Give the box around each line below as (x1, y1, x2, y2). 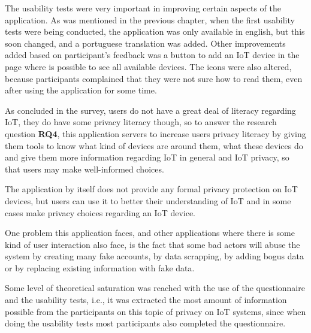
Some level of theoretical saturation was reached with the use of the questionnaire (5, 281, 305, 294)
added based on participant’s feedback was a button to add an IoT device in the (5, 49, 300, 61)
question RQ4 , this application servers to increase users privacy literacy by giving (5, 127, 306, 140)
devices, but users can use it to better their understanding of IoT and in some (5, 194, 291, 207)
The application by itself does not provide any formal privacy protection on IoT (5, 183, 298, 195)
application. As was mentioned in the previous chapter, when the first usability (5, 13, 295, 26)
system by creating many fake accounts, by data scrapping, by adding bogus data (5, 250, 304, 262)
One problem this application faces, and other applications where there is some (5, 226, 295, 239)
